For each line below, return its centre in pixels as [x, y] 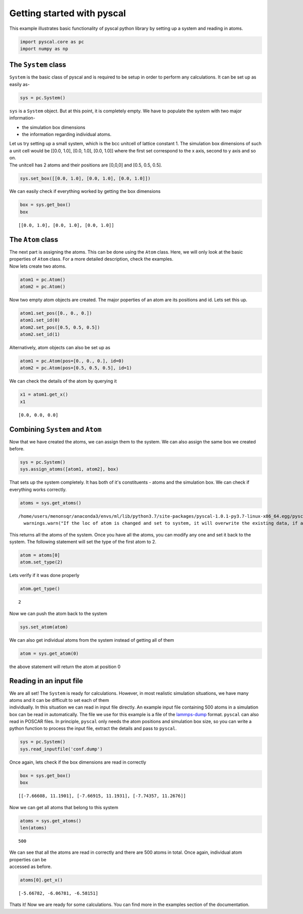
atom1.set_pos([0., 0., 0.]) [56, 313]
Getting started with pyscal [68, 13]
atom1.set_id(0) [40, 320]
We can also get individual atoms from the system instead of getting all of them [92, 640]
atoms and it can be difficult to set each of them [59, 700]
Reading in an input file [46, 681]
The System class [38, 65]
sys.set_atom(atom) [44, 627]
